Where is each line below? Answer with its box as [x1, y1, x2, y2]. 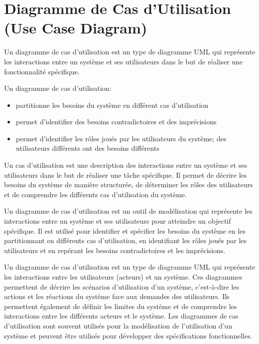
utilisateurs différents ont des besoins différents [15, 143, 159, 153]
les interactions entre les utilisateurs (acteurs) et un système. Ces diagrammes [4, 272, 242, 282]
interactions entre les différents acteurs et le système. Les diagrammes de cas [4, 311, 238, 321]
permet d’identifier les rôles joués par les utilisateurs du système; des [15, 133, 226, 143]
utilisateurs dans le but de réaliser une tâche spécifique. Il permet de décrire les [4, 169, 247, 180]
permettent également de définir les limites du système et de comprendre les [4, 301, 237, 311]
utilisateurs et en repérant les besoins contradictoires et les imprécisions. [4, 245, 225, 255]
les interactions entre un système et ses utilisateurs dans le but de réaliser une [4, 56, 243, 66]
